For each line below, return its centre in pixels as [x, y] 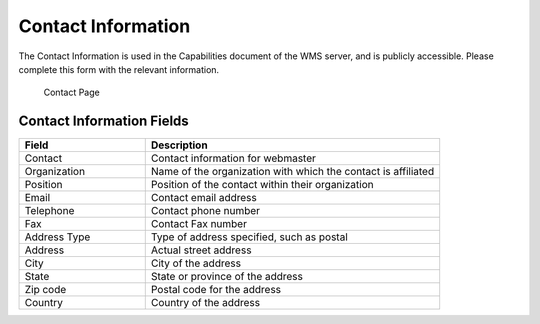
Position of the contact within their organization [262, 185]
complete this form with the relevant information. [119, 69]
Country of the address [205, 303]
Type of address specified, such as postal [249, 237]
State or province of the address [227, 277]
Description [179, 145]
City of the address [196, 263]
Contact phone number [205, 211]
